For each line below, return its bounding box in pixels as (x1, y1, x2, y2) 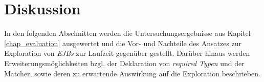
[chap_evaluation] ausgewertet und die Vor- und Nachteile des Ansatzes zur (4, 37, 241, 48)
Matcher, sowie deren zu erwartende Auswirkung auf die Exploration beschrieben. (4, 68, 260, 78)
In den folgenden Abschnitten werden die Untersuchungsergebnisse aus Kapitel (4, 28, 251, 38)
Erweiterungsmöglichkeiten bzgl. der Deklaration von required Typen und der (4, 57, 245, 68)
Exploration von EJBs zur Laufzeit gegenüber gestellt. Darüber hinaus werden (4, 48, 250, 58)
